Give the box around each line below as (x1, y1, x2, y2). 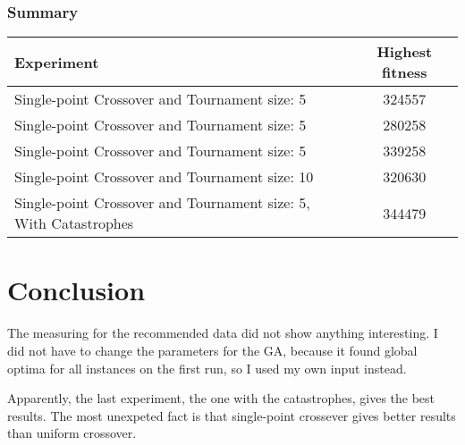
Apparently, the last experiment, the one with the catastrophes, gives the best (7, 389, 435, 407)
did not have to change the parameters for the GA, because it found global (7, 340, 418, 359)
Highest (376, 41, 433, 63)
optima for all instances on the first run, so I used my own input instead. (7, 358, 407, 377)
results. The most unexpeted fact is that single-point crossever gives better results (7, 406, 456, 424)
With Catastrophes (14, 213, 134, 234)
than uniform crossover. (7, 424, 137, 442)
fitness (382, 62, 427, 83)
